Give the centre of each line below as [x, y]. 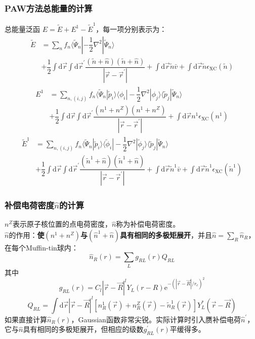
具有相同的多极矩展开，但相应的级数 [83, 329]
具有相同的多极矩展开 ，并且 [166, 235]
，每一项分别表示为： [131, 29]
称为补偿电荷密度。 [148, 224]
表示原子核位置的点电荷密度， [62, 224]
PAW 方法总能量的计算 [49, 8]
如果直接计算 [26, 319]
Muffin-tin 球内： [52, 247]
